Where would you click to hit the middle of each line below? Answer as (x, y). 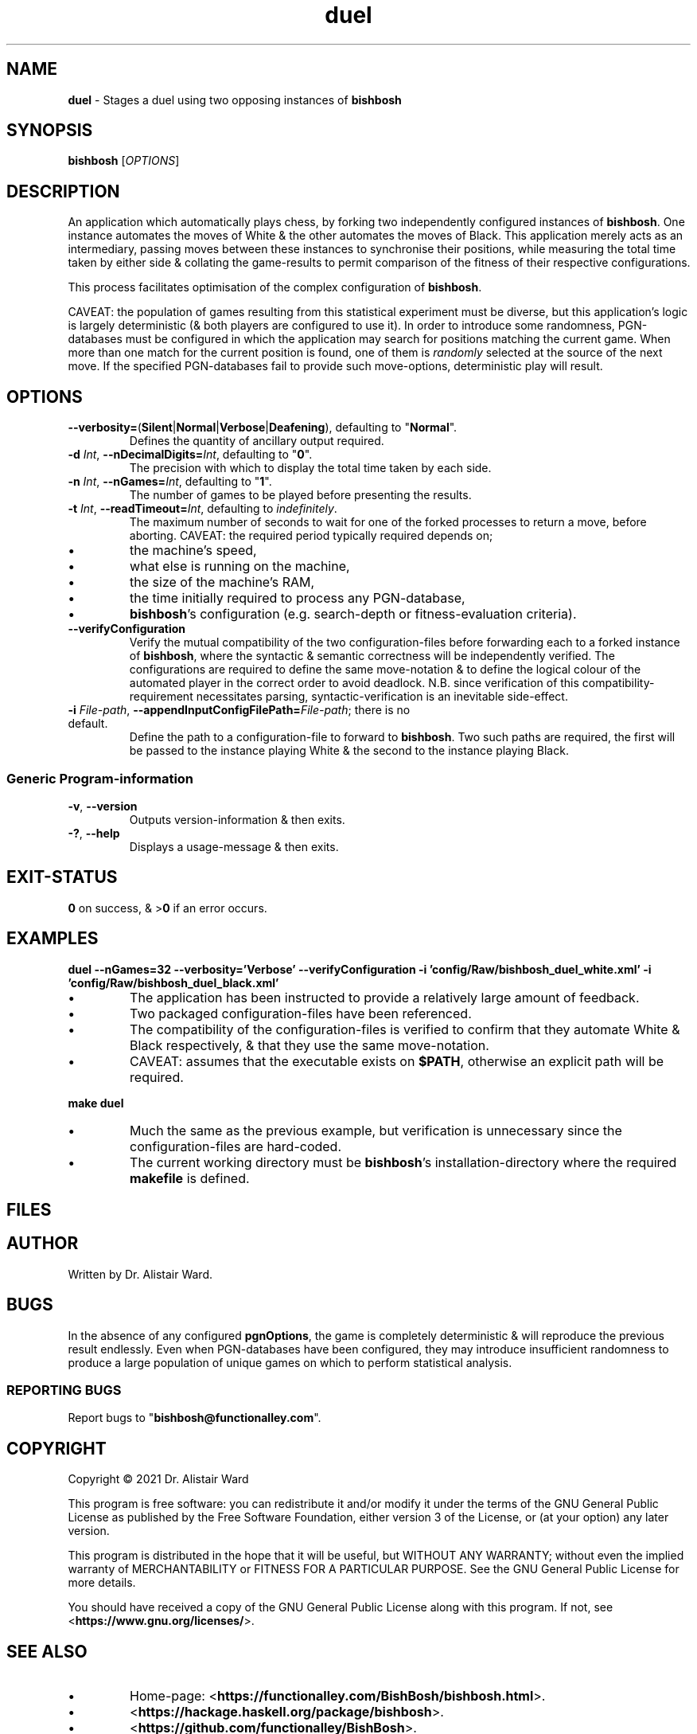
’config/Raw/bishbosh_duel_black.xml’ (173, 982)
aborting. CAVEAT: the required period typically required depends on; (311, 536)
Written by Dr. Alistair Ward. (140, 1274)
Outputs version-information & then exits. (237, 819)
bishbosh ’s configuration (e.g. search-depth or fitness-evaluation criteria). (353, 614)
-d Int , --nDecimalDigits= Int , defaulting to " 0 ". (190, 455)
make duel (96, 1103)
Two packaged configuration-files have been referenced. (301, 1013)
